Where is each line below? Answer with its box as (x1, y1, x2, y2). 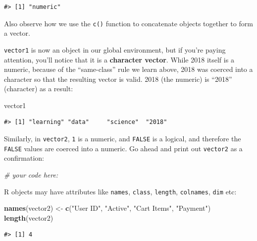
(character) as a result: (4, 83, 73, 94)
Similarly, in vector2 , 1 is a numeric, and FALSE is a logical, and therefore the (4, 133, 241, 144)
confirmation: (4, 153, 44, 163)
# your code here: (4, 169, 58, 180)
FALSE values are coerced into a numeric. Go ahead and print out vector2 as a (4, 143, 243, 153)
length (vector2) (4, 212, 53, 223)
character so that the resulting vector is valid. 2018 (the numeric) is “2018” (4, 73, 232, 84)
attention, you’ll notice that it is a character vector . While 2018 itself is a (4, 54, 234, 64)
